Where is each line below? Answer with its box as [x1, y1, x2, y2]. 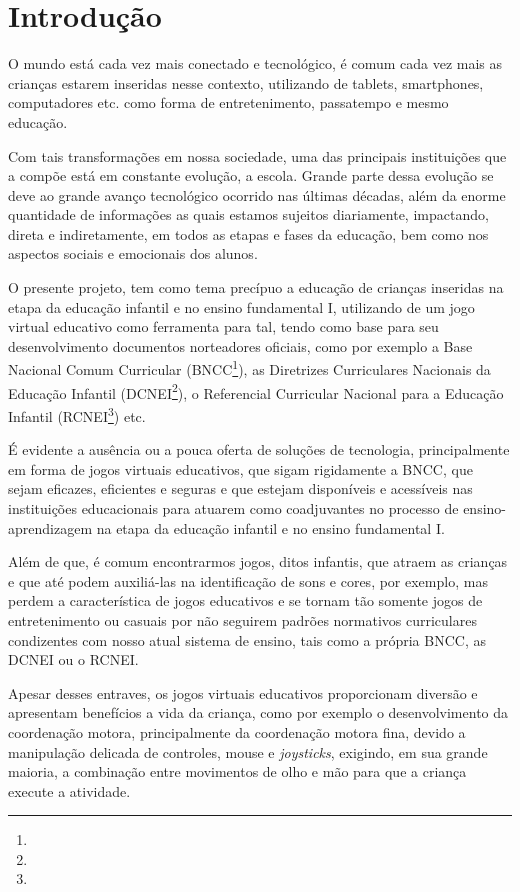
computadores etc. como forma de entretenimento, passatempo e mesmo [8, 92, 449, 113]
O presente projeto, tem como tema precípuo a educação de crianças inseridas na [8, 277, 504, 298]
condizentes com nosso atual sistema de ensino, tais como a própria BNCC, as [8, 629, 486, 650]
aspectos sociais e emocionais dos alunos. [8, 243, 258, 264]
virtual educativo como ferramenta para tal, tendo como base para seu [8, 316, 439, 337]
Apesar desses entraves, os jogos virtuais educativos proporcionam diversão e [8, 682, 478, 703]
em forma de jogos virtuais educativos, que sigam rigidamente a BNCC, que [8, 458, 473, 479]
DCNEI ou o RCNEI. [8, 649, 139, 670]
